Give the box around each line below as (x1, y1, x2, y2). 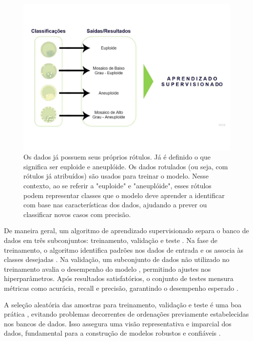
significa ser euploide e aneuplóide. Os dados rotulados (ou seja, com (23, 161, 228, 171)
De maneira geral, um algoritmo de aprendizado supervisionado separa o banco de (4, 225, 249, 236)
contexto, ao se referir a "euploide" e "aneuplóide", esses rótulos (23, 181, 212, 191)
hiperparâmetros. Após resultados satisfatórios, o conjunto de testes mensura (4, 273, 234, 283)
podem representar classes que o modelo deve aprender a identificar (23, 190, 225, 200)
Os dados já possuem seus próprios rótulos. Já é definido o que (23, 152, 211, 162)
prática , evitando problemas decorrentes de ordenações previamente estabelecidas (4, 309, 249, 319)
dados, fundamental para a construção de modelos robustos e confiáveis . (4, 328, 221, 338)
